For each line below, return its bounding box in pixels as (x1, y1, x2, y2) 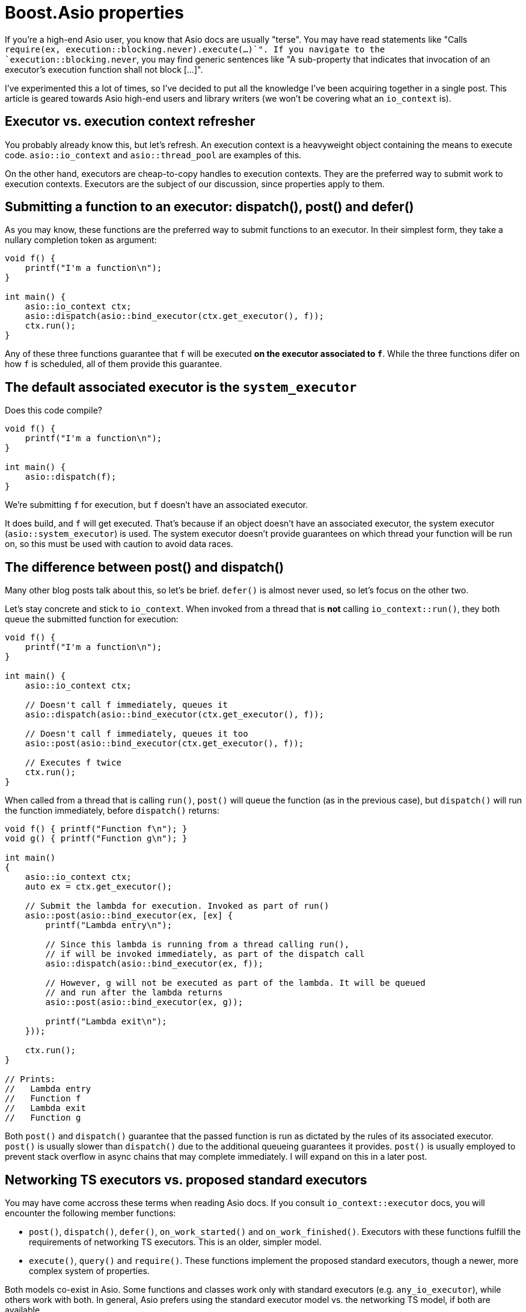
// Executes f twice (25, 758, 121, 768)
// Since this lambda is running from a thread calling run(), (45, 939, 350, 950)
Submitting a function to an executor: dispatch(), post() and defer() (5, 199, 414, 215)
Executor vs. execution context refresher (5, 114, 255, 129)
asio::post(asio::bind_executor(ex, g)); (45, 997, 243, 1007)
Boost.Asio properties (5, 2, 184, 23)
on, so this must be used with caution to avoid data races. (5, 539, 233, 549)
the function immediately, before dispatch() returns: (5, 805, 219, 816)
